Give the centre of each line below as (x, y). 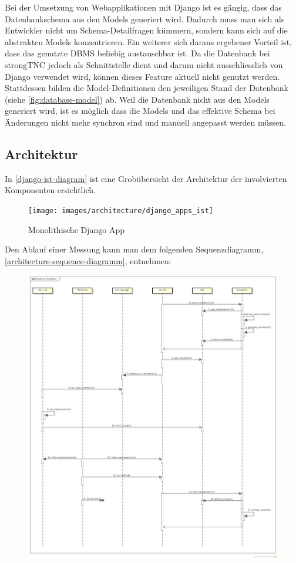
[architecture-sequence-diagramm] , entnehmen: (88, 260)
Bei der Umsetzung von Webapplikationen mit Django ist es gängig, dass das (143, 7)
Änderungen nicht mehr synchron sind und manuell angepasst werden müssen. (145, 122)
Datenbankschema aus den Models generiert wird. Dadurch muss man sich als (145, 18)
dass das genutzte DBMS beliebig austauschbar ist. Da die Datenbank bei (137, 53)
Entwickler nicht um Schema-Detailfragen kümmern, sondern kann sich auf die (146, 30)
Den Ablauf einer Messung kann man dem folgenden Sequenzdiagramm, (134, 249)
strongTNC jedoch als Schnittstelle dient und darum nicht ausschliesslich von (144, 64)
